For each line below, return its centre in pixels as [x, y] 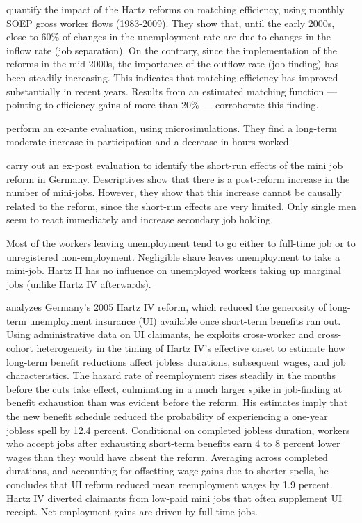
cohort [20, 348]
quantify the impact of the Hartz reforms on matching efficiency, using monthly [175, 9]
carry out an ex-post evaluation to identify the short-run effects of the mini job [175, 164]
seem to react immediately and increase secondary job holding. [140, 219]
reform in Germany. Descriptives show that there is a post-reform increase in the [178, 178]
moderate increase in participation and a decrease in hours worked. [149, 142]
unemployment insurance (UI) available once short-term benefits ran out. [185, 320]
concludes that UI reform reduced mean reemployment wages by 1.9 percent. [170, 484]
